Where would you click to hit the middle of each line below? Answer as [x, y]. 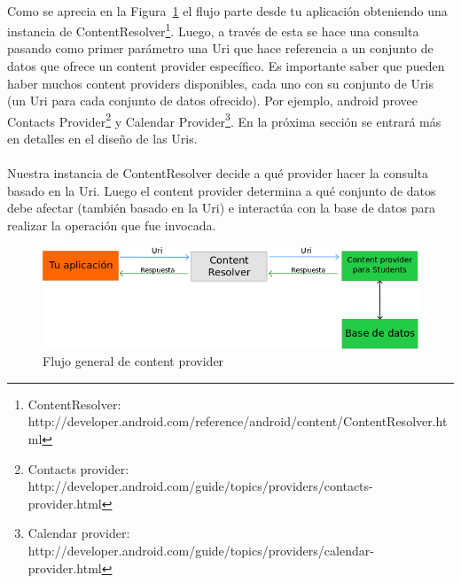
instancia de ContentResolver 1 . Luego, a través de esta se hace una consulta [213, 30]
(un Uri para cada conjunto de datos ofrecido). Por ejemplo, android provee [212, 101]
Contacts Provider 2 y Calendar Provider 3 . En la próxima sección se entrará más [224, 120]
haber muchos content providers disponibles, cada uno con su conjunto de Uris [220, 83]
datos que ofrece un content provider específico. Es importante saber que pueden [226, 66]
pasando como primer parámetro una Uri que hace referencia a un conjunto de [220, 48]
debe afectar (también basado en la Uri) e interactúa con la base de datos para [221, 208]
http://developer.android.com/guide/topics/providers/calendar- [201, 550]
